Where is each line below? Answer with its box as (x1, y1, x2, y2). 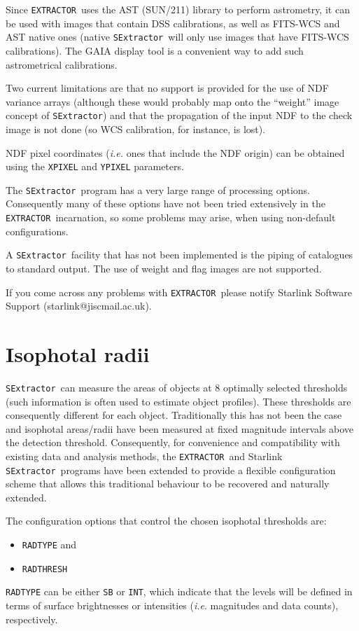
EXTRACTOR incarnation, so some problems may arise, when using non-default (6, 210, 336, 225)
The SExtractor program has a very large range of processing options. (6, 182, 310, 197)
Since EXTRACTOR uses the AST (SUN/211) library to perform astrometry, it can (6, 2, 350, 16)
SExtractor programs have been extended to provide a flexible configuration (6, 462, 336, 477)
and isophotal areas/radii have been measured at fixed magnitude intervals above (6, 421, 354, 436)
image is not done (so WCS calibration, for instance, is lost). (6, 121, 266, 136)
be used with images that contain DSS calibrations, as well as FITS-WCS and (6, 15, 340, 30)
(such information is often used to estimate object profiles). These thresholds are (6, 394, 351, 408)
